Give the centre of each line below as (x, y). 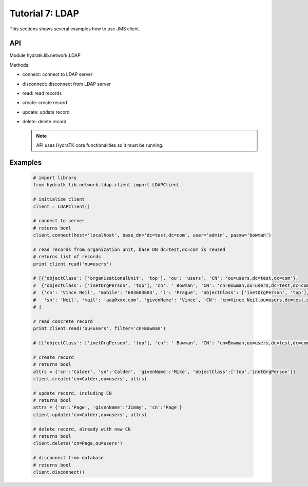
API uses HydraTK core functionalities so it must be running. (100, 145)
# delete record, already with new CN (82, 429)
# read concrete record (63, 321)
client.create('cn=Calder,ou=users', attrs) (90, 379)
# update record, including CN (73, 393)
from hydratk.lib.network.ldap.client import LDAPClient (106, 185)
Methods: (20, 65)
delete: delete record (44, 122)
